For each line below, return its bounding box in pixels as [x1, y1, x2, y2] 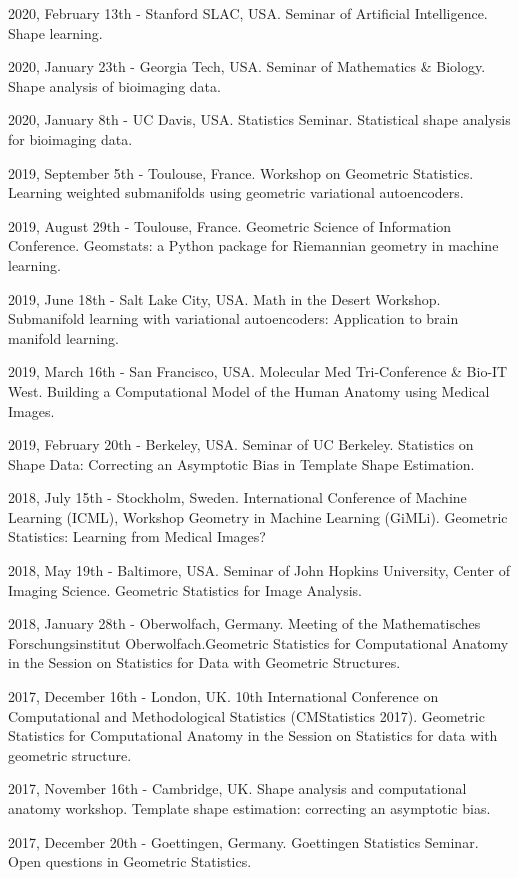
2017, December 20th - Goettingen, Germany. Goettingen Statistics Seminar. [8, 831, 479, 852]
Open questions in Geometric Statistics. [8, 851, 252, 872]
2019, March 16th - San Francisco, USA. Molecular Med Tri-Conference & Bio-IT [8, 361, 508, 382]
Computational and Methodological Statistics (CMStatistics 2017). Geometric [8, 705, 485, 726]
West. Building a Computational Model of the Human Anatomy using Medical [8, 380, 490, 401]
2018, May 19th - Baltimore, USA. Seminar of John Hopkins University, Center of [8, 560, 510, 581]
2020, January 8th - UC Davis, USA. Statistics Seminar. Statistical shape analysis [8, 109, 511, 130]
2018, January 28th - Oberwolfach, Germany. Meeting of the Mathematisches [8, 613, 481, 634]
